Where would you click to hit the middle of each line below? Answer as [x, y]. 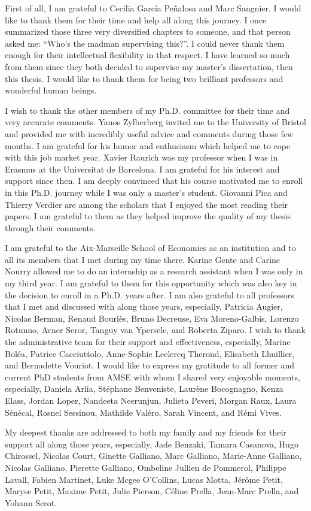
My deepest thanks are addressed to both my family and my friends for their [146, 432]
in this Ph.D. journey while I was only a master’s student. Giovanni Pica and [146, 192]
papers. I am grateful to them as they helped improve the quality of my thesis [148, 216]
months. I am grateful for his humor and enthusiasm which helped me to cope [148, 145]
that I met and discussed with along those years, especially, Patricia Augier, [144, 306]
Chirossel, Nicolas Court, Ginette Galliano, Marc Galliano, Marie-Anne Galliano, [153, 456]
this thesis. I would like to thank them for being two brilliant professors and [144, 78]
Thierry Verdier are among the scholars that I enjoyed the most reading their [147, 204]
